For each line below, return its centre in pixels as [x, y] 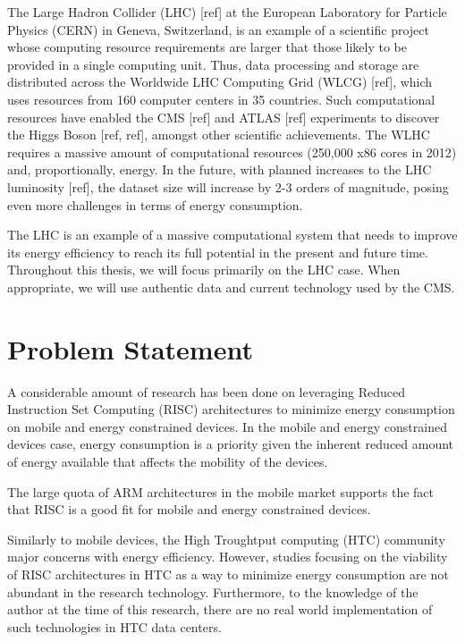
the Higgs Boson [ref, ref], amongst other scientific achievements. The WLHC [219, 135]
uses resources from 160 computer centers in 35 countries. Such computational [221, 99]
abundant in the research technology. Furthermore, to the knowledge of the [213, 591]
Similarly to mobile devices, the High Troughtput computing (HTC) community [226, 539]
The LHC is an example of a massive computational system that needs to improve [232, 235]
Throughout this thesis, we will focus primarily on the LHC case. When [204, 270]
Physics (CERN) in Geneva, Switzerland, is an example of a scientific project [218, 29]
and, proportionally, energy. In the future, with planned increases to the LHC [220, 169]
